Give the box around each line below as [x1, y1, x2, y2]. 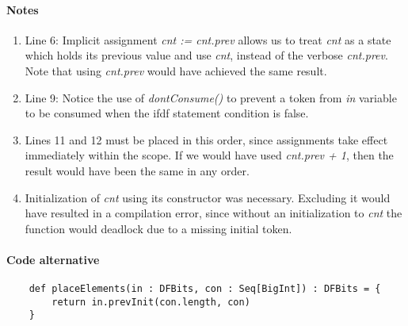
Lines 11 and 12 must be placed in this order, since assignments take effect [25, 131, 388, 148]
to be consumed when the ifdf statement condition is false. [25, 105, 309, 121]
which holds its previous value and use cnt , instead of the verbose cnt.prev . [25, 47, 388, 63]
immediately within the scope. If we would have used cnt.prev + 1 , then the [25, 147, 394, 163]
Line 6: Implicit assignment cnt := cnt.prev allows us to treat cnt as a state [25, 31, 391, 48]
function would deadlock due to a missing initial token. [25, 220, 292, 236]
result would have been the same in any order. [25, 162, 250, 178]
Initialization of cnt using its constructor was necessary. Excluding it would [25, 189, 391, 205]
